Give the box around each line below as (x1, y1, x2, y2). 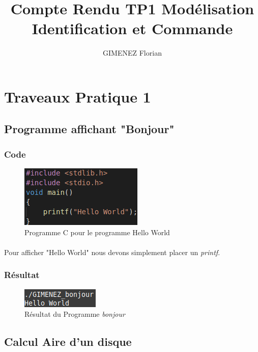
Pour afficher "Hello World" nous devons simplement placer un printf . (4, 246, 220, 257)
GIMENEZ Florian (103, 47, 162, 58)
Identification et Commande (32, 18, 233, 39)
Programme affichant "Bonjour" (4, 121, 175, 137)
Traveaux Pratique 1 (4, 86, 151, 107)
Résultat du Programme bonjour (24, 309, 125, 319)
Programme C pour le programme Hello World (24, 227, 170, 237)
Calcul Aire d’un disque (4, 334, 132, 349)
